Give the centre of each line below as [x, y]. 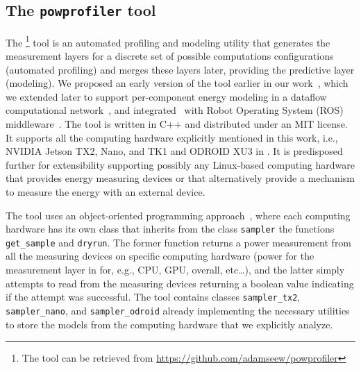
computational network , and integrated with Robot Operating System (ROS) [175, 110]
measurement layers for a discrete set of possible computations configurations [170, 56]
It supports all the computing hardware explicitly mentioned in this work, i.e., [172, 137]
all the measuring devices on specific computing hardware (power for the [160, 256]
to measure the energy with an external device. [106, 191]
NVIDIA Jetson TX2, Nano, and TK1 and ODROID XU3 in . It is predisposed [174, 151]
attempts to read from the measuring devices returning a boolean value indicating [180, 283]
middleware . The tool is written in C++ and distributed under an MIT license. [177, 124]
